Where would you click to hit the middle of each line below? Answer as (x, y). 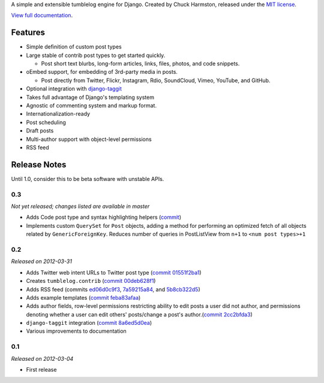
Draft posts (40, 131)
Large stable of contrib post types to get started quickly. (96, 55)
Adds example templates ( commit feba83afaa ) (83, 297)
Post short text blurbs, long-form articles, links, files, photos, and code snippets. (140, 64)
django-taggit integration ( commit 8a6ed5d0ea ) (89, 323)
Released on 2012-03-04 (42, 358)
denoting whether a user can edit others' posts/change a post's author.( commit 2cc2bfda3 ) (139, 314)
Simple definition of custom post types (74, 47)
